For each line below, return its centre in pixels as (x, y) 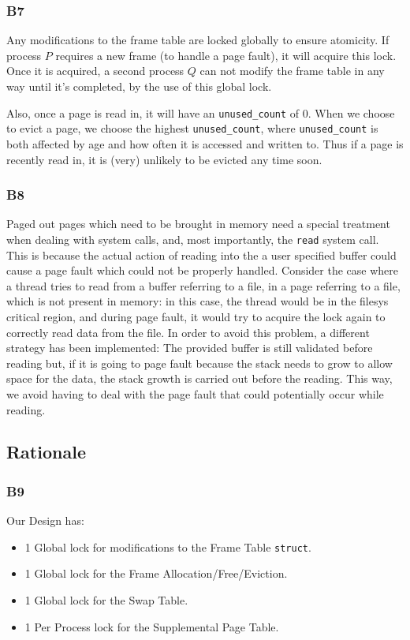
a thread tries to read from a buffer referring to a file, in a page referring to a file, (203, 285)
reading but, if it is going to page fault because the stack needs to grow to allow (199, 363)
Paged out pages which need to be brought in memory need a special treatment (198, 224)
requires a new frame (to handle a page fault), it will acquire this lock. (226, 55)
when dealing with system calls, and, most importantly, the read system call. (193, 239)
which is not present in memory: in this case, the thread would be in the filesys (198, 301)
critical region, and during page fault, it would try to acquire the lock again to (196, 316)
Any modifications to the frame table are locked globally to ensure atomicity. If (198, 40)
